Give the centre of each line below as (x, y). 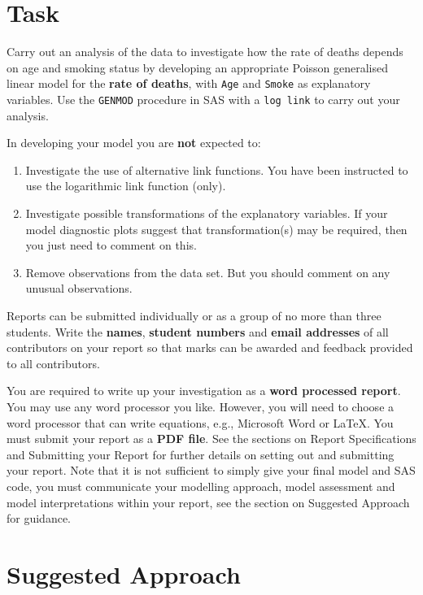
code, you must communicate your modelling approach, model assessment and (201, 486)
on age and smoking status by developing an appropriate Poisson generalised (198, 67)
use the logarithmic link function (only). (126, 186)
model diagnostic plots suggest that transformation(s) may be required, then (216, 229)
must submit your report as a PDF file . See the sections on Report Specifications (211, 439)
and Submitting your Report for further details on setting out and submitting (201, 454)
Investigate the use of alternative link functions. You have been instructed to (217, 169)
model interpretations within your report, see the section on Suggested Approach (208, 502)
